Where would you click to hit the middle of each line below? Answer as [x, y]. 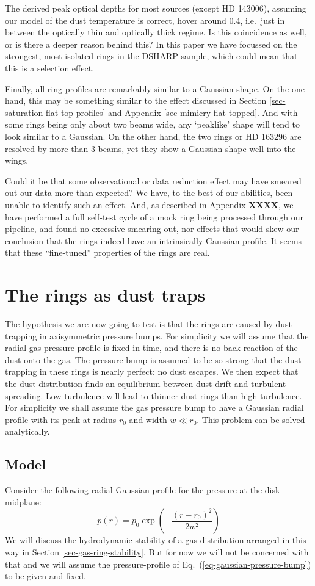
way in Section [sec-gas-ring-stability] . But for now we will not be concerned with [157, 552]
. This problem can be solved [251, 419]
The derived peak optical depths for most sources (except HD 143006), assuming [156, 8]
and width [148, 419]
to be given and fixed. [46, 576]
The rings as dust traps [105, 295]
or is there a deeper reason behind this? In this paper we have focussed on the [151, 44]
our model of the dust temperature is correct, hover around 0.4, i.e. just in [145, 20]
